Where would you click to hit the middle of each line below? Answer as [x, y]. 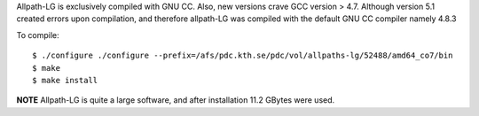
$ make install [65, 80]
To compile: [38, 35]
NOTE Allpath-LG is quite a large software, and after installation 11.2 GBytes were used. [176, 100]
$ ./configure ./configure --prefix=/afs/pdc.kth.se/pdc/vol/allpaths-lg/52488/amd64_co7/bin [243, 56]
